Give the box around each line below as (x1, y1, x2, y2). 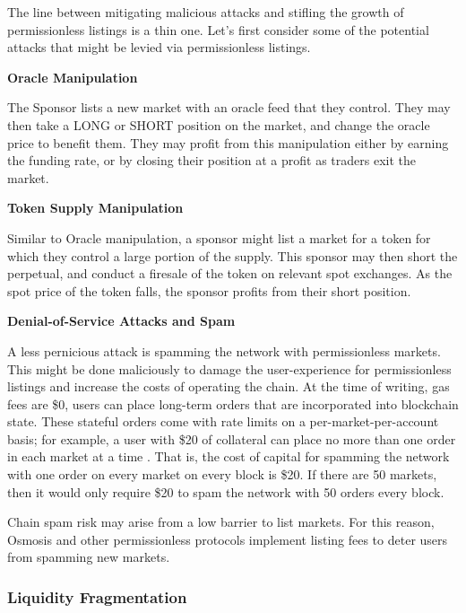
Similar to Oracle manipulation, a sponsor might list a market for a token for (7, 228, 431, 247)
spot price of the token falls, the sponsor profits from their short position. (7, 281, 411, 300)
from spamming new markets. (7, 547, 170, 566)
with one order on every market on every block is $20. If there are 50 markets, (7, 465, 437, 484)
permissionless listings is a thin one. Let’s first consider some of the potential (7, 20, 429, 39)
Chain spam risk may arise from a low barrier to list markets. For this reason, (7, 512, 435, 531)
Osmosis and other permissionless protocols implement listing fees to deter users (7, 530, 448, 548)
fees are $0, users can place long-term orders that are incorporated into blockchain (7, 394, 459, 413)
